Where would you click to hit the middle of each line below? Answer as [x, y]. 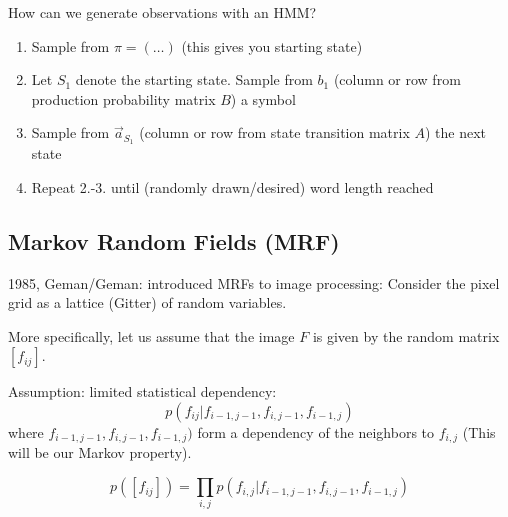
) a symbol [263, 98]
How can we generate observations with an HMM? [162, 12]
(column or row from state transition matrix [274, 132]
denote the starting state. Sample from [194, 79]
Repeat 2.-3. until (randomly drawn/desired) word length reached [232, 186]
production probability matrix [123, 98]
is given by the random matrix [406, 335]
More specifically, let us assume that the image [151, 335]
